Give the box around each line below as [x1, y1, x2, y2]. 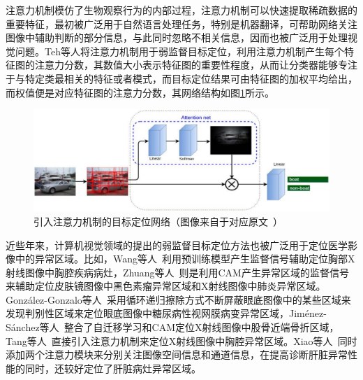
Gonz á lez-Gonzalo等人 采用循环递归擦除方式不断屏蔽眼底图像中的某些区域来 [6, 292, 351, 307]
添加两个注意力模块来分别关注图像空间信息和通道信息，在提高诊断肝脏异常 [6, 347, 348, 362]
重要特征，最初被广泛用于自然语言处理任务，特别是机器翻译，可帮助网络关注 [6, 16, 357, 31]
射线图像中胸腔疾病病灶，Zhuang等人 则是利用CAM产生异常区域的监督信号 [6, 265, 349, 279]
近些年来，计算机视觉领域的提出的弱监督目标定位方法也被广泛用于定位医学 [6, 237, 348, 252]
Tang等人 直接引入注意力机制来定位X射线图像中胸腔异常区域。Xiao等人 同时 [6, 333, 357, 348]
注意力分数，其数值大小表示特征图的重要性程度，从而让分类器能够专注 [34, 57, 357, 72]
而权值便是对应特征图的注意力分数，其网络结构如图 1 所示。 [6, 85, 274, 99]
